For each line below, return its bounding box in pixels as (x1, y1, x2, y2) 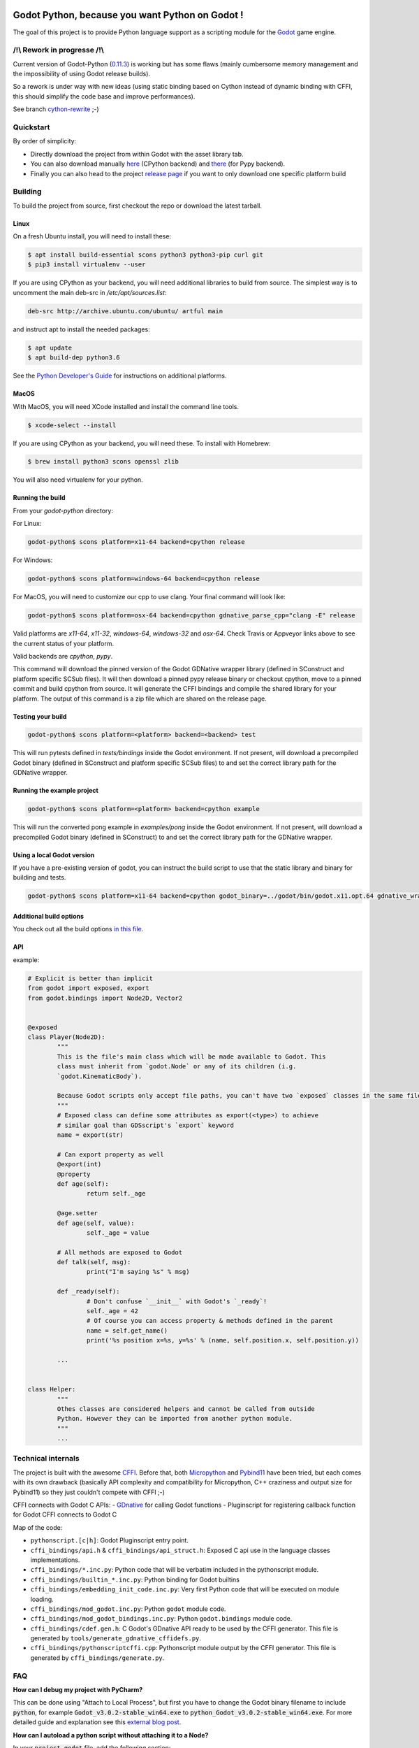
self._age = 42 (86, 1308, 139, 1315)
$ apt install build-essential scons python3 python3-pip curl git (27, 251, 264, 259)
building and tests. (13, 873, 66, 882)
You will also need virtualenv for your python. (13, 475, 143, 484)
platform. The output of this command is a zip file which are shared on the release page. (13, 694, 267, 703)
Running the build (13, 494, 66, 502)
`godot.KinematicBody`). (57, 1072, 142, 1080)
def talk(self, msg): (57, 1259, 131, 1266)
